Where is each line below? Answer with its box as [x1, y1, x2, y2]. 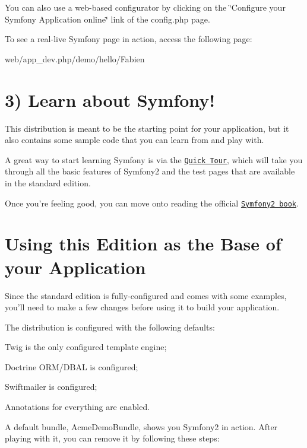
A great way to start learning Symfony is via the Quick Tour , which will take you [5, 153, 303, 166]
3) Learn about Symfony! [5, 87, 216, 112]
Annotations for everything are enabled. [5, 401, 150, 413]
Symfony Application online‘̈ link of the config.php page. [5, 12, 210, 25]
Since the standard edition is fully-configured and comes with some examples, [5, 289, 287, 301]
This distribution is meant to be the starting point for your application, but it [5, 122, 289, 134]
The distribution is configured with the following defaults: [5, 320, 215, 333]
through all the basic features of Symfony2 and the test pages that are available [5, 165, 295, 177]
